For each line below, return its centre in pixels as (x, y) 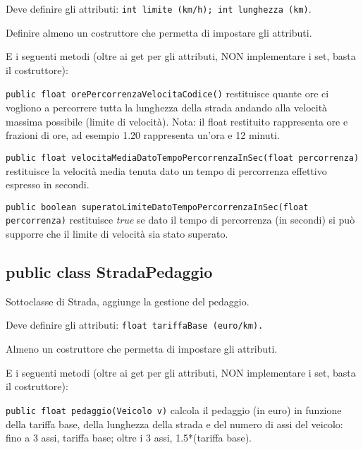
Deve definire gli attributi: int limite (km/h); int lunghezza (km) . (159, 8)
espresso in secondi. (48, 184)
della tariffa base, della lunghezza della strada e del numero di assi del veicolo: (174, 424)
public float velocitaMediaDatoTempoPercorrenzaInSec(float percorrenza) (183, 158)
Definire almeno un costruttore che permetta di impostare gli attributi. (159, 32)
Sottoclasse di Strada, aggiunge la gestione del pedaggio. (128, 301)
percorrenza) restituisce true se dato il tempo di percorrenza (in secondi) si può (180, 220)
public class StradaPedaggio (109, 272)
